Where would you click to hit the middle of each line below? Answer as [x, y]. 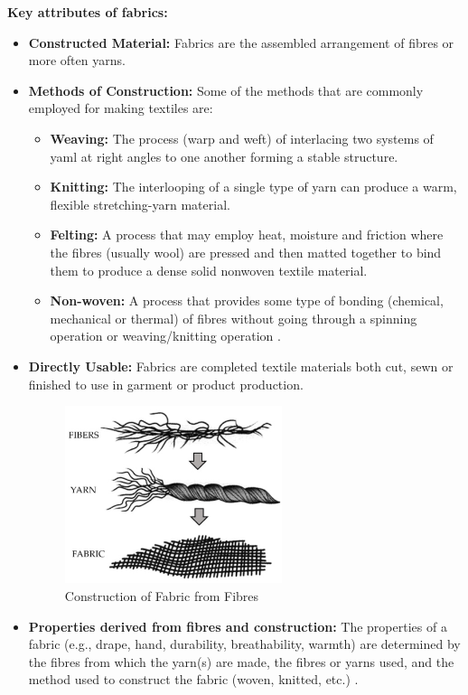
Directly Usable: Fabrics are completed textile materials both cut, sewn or [241, 366]
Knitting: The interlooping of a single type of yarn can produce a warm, [253, 187]
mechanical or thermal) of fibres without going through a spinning [234, 318]
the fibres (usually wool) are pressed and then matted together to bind [246, 252]
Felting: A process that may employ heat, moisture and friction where [247, 235]
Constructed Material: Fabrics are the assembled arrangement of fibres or [241, 42]
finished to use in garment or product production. [166, 384]
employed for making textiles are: [121, 108]
